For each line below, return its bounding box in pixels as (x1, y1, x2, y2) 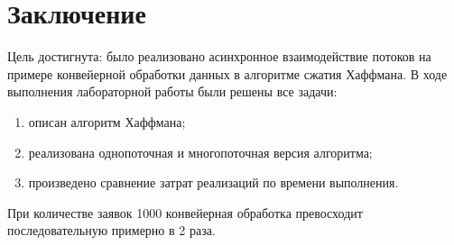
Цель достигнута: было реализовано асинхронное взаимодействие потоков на (7, 47, 431, 66)
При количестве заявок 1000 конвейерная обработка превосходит (7, 203, 363, 222)
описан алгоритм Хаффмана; (28, 112, 186, 131)
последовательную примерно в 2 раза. (7, 221, 216, 240)
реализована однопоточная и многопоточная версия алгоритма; (28, 142, 373, 161)
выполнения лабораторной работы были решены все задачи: (7, 82, 338, 101)
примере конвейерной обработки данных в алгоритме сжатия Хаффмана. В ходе (7, 64, 448, 83)
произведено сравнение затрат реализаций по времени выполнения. (28, 173, 399, 192)
